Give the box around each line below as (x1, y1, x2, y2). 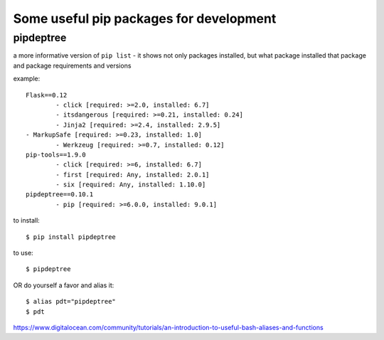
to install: (13, 216, 41, 225)
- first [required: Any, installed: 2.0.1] (55, 171, 210, 179)
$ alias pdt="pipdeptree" (26, 297, 117, 306)
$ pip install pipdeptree (26, 233, 117, 241)
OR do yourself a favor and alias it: (13, 281, 114, 289)
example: (13, 75, 41, 83)
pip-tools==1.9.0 (26, 150, 86, 159)
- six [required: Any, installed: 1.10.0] (55, 181, 206, 188)
